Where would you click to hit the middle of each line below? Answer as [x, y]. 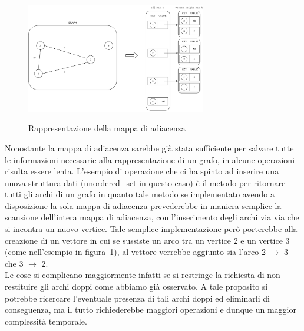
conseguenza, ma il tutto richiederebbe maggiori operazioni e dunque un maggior [151, 310]
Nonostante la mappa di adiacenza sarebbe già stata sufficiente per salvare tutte [149, 148]
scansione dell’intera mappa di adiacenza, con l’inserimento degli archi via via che [152, 217]
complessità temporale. [46, 321]
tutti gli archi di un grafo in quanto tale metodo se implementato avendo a [140, 194]
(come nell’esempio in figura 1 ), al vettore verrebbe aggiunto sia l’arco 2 [135, 252]
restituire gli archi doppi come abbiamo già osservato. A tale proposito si [136, 287]
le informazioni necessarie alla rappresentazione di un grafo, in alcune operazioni [150, 159]
